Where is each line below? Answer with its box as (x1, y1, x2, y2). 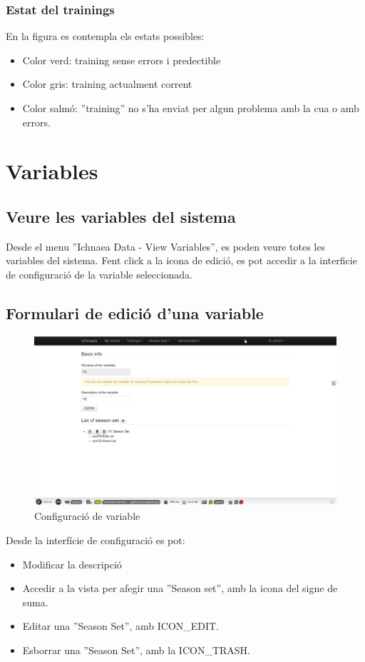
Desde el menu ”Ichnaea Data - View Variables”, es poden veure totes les (6, 239, 325, 254)
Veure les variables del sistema (6, 205, 236, 227)
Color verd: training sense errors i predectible (22, 52, 221, 67)
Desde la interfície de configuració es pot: (6, 533, 185, 548)
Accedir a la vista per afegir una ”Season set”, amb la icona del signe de (22, 581, 338, 596)
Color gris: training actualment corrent (22, 76, 192, 91)
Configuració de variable (34, 508, 140, 523)
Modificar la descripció (22, 556, 122, 571)
